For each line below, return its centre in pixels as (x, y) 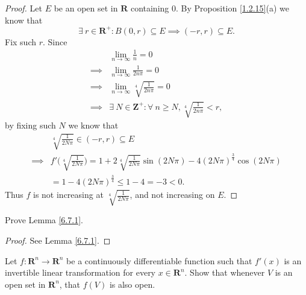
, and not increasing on (172, 195)
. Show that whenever (225, 272)
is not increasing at (68, 195)
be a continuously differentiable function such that (159, 260)
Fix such (20, 41)
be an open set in (86, 8)
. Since (55, 41)
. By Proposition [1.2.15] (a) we (233, 8)
